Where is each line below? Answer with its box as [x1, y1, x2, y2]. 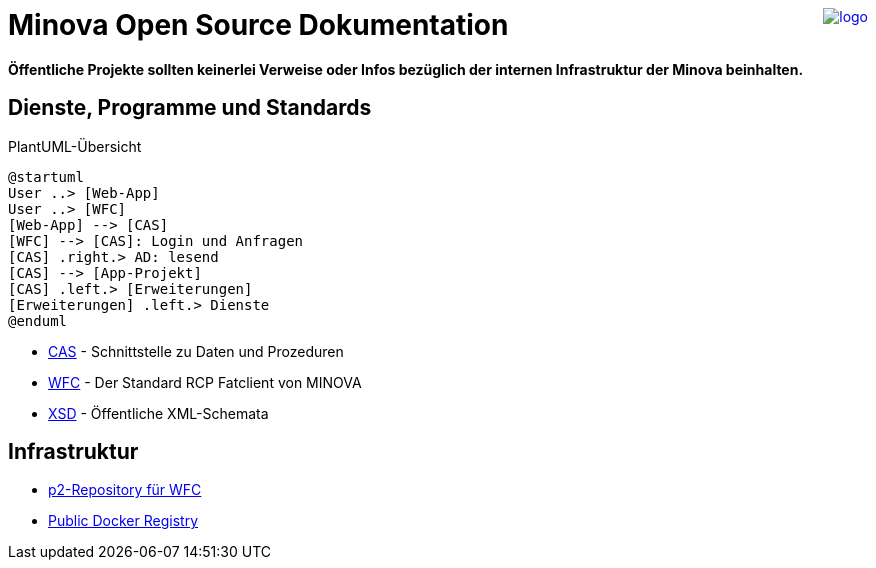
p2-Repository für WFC [48, 481, 202, 499]
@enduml [8, 312, 68, 329]
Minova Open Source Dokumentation [8, 8, 509, 42]
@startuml [8, 168, 84, 185]
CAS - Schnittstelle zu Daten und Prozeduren [48, 342, 344, 360]
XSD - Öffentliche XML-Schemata [48, 404, 269, 422]
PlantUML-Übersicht [8, 137, 142, 155]
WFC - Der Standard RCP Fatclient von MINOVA [48, 373, 362, 391]
